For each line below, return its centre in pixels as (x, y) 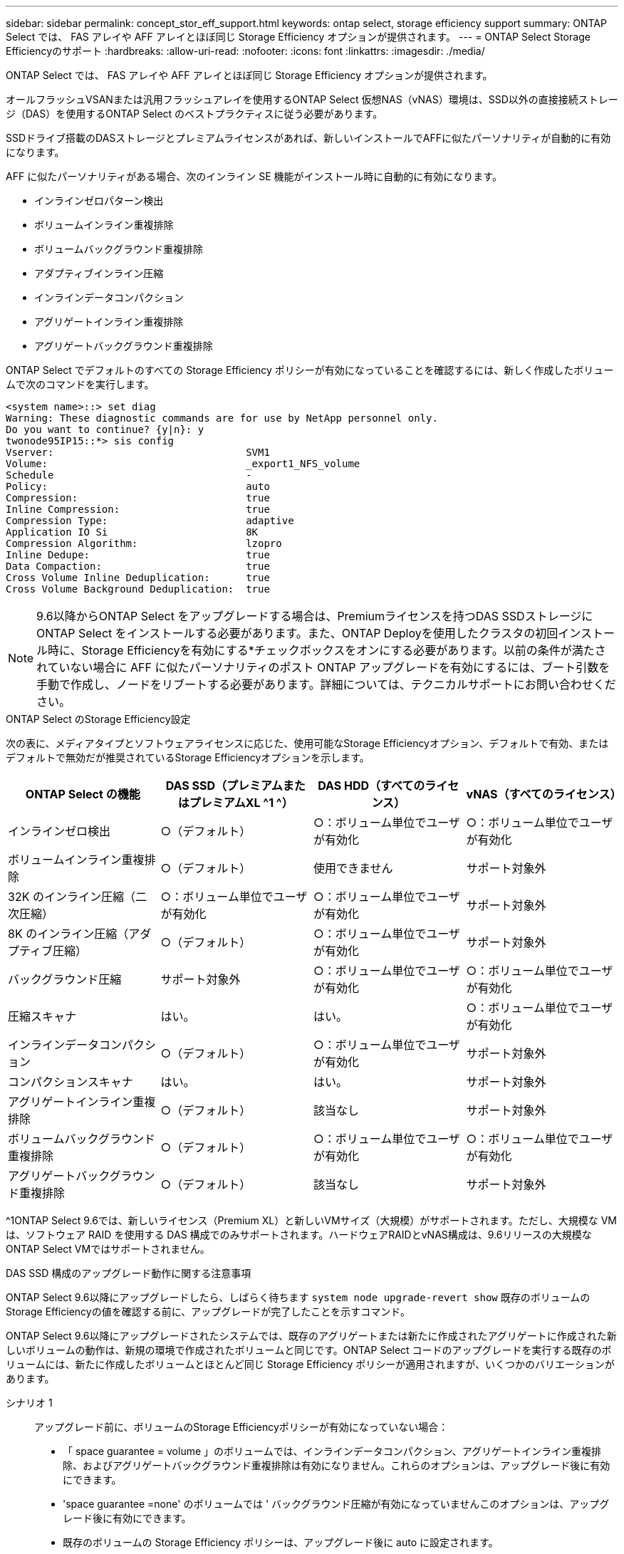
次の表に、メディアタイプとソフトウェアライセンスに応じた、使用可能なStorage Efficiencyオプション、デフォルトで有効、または (307, 743)
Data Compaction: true (138, 566)
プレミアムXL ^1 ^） (241, 803)
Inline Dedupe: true (138, 555)
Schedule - (129, 475)
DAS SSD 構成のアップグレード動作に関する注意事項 (129, 1273)
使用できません (353, 868)
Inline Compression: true (138, 509)
